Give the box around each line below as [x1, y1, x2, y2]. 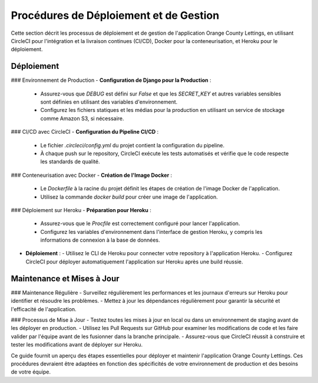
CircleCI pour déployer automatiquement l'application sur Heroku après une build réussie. [25, 258, 243, 265]
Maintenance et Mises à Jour [11, 273, 120, 283]
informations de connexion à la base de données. [40, 236, 160, 244]
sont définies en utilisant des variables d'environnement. [40, 98, 178, 105]
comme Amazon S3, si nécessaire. [40, 115, 124, 122]
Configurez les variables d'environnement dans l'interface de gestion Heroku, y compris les [40, 228, 263, 235]
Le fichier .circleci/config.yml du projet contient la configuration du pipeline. [40, 141, 225, 148]
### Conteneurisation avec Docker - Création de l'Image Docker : [11, 171, 173, 179]
